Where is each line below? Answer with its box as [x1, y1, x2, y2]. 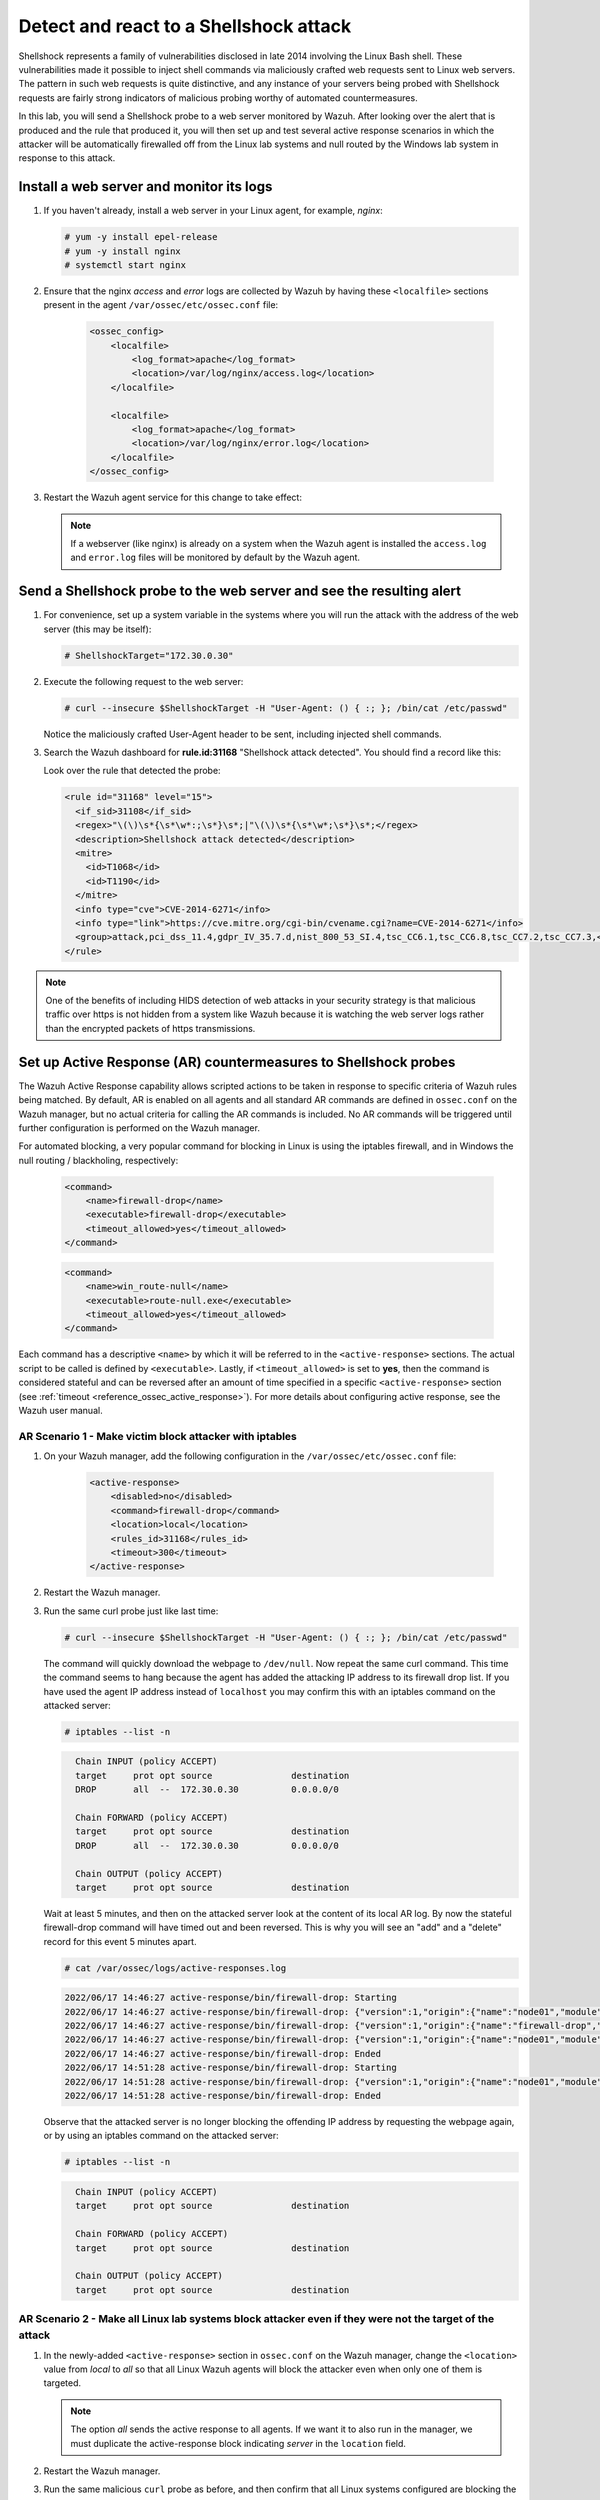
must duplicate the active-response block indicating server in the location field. [70, 2437, 407, 2449]
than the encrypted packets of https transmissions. [45, 1022, 256, 1034]
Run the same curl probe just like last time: [43, 1605, 219, 1617]
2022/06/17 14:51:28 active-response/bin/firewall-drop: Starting [64, 2062, 397, 2074]
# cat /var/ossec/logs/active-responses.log [64, 1962, 287, 1974]
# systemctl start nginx [64, 259, 187, 270]
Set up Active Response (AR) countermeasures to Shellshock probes [18, 1053, 456, 1070]
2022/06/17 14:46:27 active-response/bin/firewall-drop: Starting [64, 1992, 397, 2004]
